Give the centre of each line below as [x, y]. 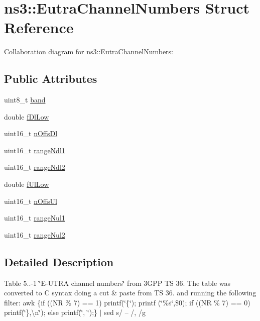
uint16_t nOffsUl [31, 201]
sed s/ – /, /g [125, 312]
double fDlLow [27, 116]
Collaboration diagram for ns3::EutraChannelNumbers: [89, 51]
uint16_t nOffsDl [31, 133]
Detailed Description [59, 261]
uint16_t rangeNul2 [35, 234]
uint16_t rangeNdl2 [35, 167]
